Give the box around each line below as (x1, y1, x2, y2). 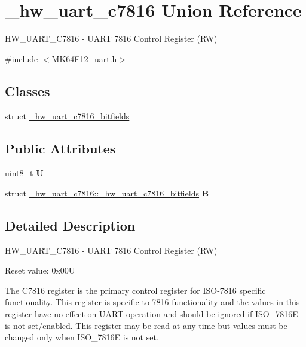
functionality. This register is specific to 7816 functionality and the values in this (5, 296, 300, 308)
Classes (5, 81, 50, 100)
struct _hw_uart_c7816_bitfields (5, 109, 130, 122)
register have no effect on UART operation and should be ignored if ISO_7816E (5, 308, 298, 320)
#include (5, 52, 38, 65)
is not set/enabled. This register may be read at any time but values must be (5, 319, 287, 331)
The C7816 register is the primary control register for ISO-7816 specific (5, 284, 266, 296)
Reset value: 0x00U (5, 264, 75, 277)
